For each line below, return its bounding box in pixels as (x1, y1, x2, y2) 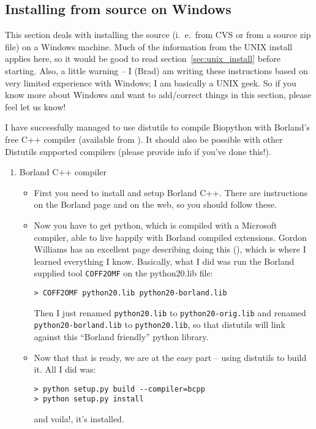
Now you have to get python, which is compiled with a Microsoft (34, 218, 277, 231)
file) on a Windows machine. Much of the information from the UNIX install (5, 40, 293, 53)
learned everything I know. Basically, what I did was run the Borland (34, 254, 295, 267)
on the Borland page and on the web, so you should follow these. (34, 198, 277, 211)
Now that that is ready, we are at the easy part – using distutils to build (34, 351, 307, 363)
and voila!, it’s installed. (34, 412, 124, 425)
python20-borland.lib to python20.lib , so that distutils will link (34, 318, 285, 331)
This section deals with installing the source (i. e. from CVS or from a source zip (5, 28, 311, 41)
